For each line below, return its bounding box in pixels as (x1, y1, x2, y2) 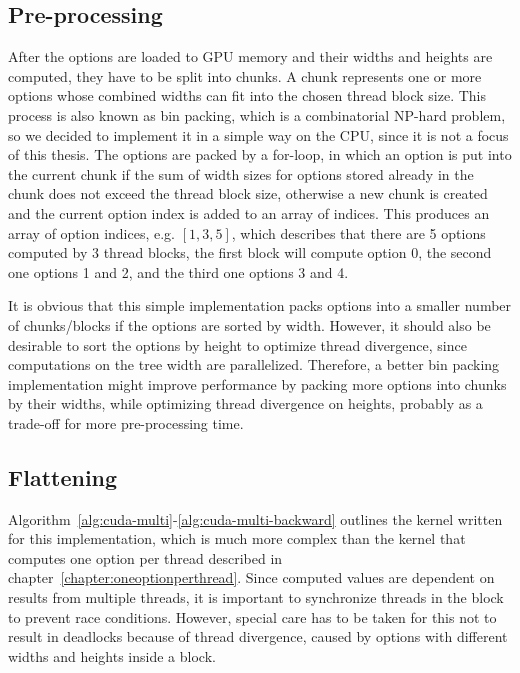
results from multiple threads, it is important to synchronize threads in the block (8, 587, 504, 608)
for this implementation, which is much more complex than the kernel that (8, 528, 466, 549)
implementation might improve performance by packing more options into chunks (8, 373, 507, 394)
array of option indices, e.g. (8, 222, 176, 243)
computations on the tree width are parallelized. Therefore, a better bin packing (8, 354, 500, 375)
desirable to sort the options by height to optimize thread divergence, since (8, 334, 467, 355)
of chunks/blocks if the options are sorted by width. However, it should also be (8, 314, 491, 335)
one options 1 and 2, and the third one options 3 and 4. (8, 261, 349, 282)
